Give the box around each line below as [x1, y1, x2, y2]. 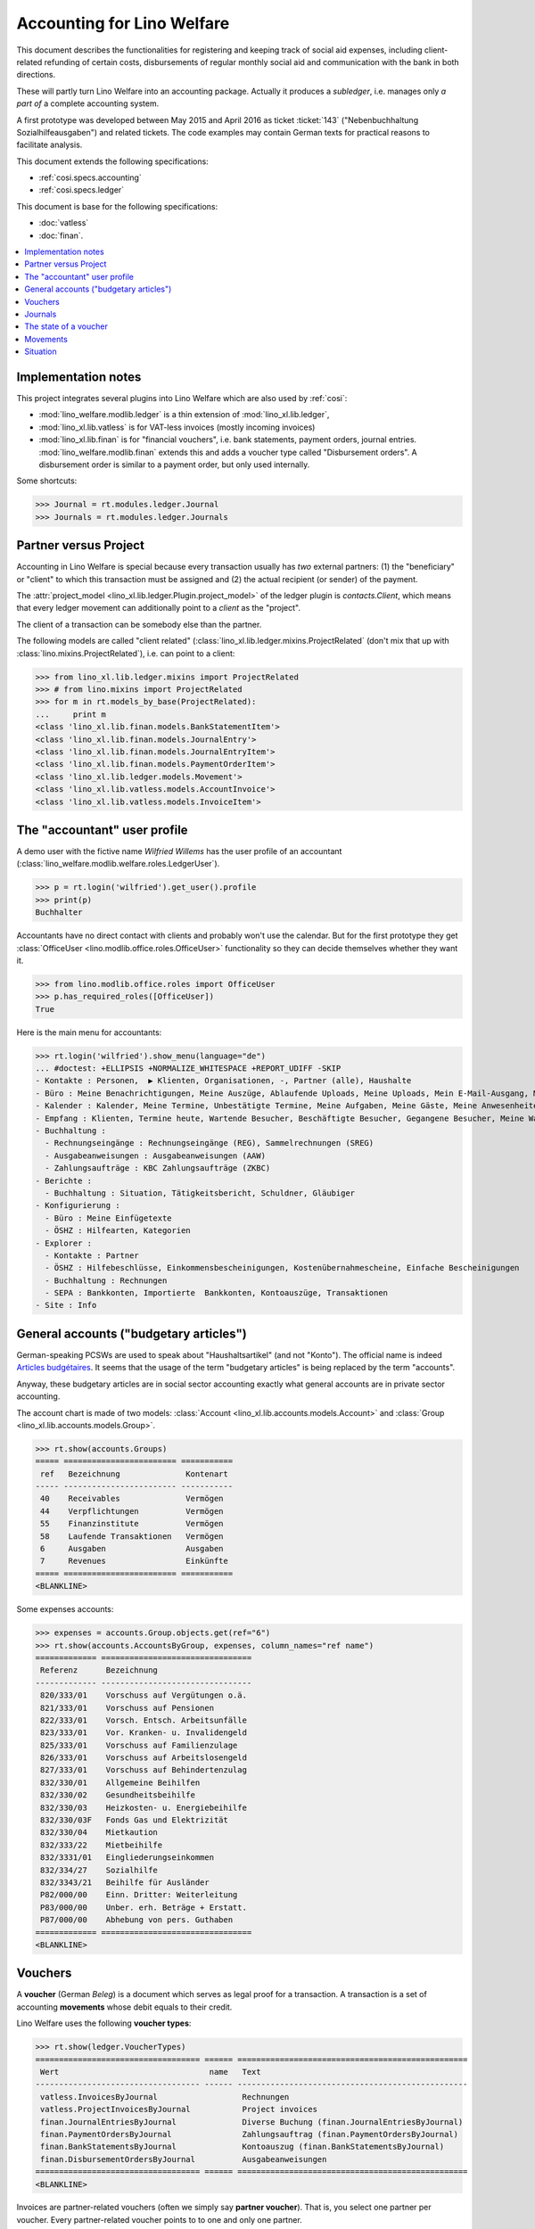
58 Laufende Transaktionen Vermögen [40, 1531, 224, 1542]
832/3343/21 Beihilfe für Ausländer [40, 1877, 210, 1888]
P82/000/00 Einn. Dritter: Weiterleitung [40, 1890, 238, 1900]
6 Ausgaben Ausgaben [40, 1543, 224, 1554]
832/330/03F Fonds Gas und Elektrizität [40, 1815, 229, 1825]
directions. [16, 70, 56, 80]
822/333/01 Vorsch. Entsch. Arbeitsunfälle [40, 1715, 247, 1725]
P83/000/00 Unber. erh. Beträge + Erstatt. [40, 1902, 247, 1912]
